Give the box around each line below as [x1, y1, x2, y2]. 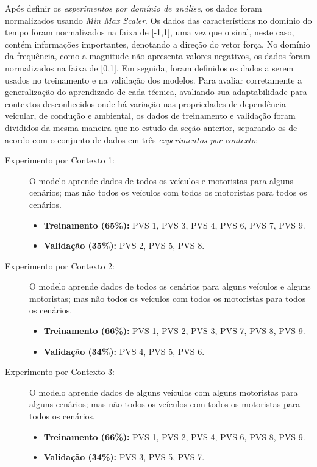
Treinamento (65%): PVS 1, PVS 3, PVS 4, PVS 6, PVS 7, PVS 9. [43, 218, 305, 231]
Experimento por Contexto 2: [5, 259, 115, 272]
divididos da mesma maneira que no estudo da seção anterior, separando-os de [5, 121, 297, 134]
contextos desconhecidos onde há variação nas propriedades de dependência [5, 97, 286, 110]
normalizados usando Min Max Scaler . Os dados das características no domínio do [5, 13, 312, 26]
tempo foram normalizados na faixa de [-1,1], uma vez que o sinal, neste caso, [5, 26, 294, 38]
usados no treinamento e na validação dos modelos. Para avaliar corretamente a [5, 73, 302, 86]
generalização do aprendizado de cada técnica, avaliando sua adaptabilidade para [5, 85, 307, 98]
